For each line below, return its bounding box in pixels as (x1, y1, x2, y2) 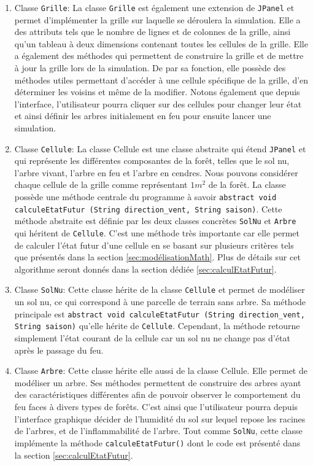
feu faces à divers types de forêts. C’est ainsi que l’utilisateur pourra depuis (14, 400, 298, 413)
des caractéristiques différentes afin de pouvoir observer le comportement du (14, 388, 301, 401)
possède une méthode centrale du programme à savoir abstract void (14, 190, 277, 203)
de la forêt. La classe (208, 178, 286, 191)
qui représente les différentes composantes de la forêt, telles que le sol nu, (14, 154, 290, 167)
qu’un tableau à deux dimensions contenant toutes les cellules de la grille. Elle (14, 37, 308, 50)
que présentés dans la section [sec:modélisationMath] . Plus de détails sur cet (14, 250, 301, 263)
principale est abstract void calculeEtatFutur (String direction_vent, (14, 307, 305, 320)
